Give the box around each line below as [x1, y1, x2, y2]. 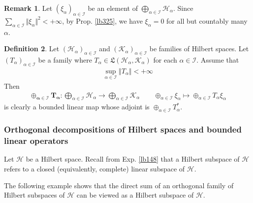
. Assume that [196, 54, 239, 65]
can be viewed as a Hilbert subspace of [76, 190, 194, 200]
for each [153, 54, 177, 65]
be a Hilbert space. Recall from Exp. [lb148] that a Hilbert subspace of [26, 154, 240, 164]
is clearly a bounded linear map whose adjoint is [4, 101, 150, 112]
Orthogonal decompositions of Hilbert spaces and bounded [4, 123, 242, 135]
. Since [173, 3, 193, 13]
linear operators [4, 135, 68, 147]
